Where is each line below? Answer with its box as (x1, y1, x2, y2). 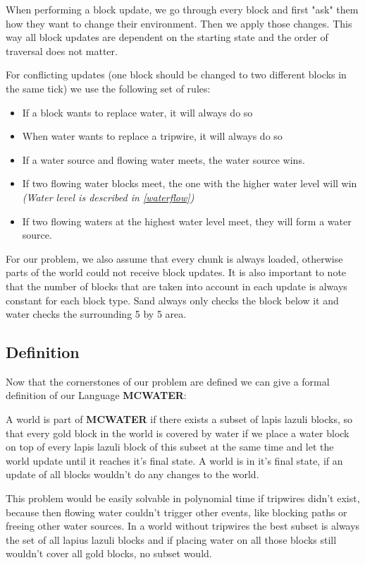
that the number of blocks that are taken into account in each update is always (6, 278, 347, 293)
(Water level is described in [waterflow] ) (22, 189, 194, 204)
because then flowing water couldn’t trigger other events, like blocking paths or (6, 504, 347, 519)
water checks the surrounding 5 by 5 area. (6, 307, 187, 321)
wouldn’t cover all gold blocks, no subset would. (6, 546, 212, 561)
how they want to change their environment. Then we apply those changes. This (6, 16, 352, 30)
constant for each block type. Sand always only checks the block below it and (6, 292, 339, 307)
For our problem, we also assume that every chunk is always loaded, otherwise (6, 251, 343, 266)
